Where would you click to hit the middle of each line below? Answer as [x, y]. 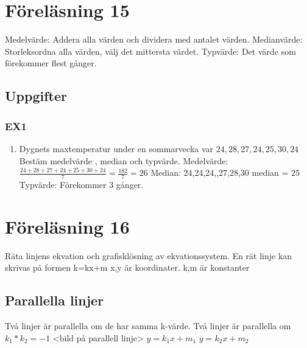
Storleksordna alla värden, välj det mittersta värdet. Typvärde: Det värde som [150, 51]
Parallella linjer [55, 300]
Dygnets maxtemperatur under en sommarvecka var [116, 148]
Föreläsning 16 [67, 226]
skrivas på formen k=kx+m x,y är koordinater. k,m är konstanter [127, 267]
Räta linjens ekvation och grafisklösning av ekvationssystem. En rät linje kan [149, 255]
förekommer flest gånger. [51, 63]
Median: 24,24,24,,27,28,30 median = [220, 172]
